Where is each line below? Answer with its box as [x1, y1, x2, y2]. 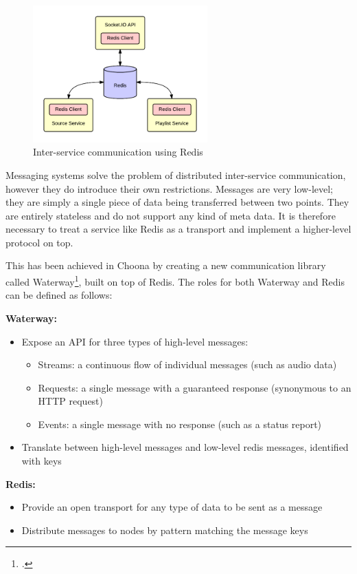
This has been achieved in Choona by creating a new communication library [5, 258, 326, 273]
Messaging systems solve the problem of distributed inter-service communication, [5, 167, 346, 182]
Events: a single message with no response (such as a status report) [38, 416, 322, 431]
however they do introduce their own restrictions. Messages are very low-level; [5, 181, 333, 195]
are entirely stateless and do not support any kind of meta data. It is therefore [5, 208, 336, 222]
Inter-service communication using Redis [33, 145, 203, 159]
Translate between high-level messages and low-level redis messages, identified [21, 440, 349, 454]
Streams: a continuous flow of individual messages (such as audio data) [38, 357, 337, 372]
